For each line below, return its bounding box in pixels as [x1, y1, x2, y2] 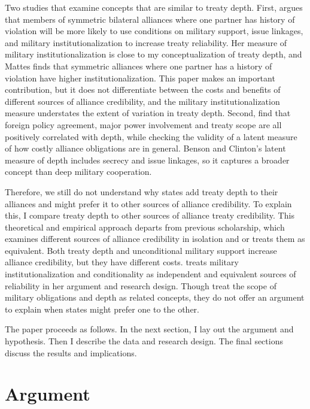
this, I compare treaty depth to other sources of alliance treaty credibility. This [5, 209, 294, 222]
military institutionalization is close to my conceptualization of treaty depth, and [5, 48, 302, 60]
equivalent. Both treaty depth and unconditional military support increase [5, 244, 277, 256]
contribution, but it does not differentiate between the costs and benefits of [5, 83, 281, 96]
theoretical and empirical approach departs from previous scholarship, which [5, 220, 285, 233]
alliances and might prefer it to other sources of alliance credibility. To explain [5, 197, 292, 210]
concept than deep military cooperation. [5, 165, 152, 178]
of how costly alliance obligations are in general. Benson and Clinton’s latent [5, 142, 286, 154]
